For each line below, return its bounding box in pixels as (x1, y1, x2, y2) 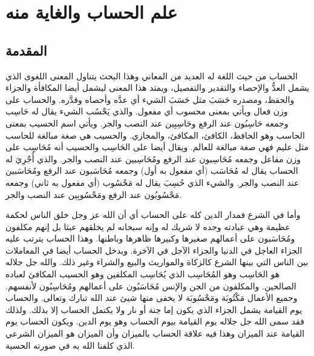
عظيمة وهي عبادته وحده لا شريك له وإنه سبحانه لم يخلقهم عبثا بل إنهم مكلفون (5, 220, 290, 232)
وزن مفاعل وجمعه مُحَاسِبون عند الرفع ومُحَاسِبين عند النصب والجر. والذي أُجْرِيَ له (5, 152, 301, 165)
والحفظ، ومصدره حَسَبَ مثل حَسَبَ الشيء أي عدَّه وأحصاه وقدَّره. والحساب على (5, 93, 295, 105)
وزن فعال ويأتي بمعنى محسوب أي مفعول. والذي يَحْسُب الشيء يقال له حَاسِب (5, 105, 288, 117)
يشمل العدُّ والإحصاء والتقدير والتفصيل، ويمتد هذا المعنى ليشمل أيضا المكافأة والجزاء (5, 81, 310, 94)
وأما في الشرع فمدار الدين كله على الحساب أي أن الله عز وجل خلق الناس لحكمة (5, 208, 301, 221)
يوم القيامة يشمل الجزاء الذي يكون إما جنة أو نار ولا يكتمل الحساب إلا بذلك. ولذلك (5, 303, 303, 315)
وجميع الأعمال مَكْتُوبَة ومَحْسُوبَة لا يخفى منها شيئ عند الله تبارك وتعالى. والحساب (5, 291, 298, 304)
